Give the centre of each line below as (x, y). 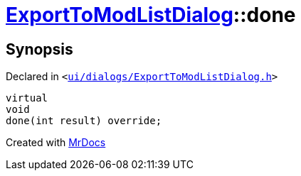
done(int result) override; (84, 121)
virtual (27, 98)
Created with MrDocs (56, 143)
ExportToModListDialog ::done (151, 15)
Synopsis (39, 49)
